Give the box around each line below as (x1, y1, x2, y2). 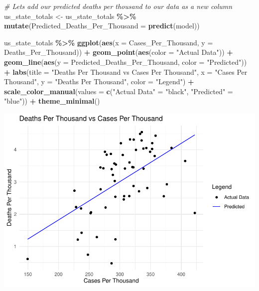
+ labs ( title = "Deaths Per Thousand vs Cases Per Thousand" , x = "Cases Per (4, 66, 248, 77)
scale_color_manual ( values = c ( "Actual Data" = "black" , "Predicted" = (4, 86, 233, 96)
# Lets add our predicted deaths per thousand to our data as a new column (4, 1, 233, 11)
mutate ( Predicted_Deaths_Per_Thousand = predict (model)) (4, 20, 200, 31)
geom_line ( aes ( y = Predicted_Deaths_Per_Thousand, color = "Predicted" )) (4, 56, 247, 67)
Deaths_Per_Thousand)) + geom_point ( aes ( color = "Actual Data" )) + (4, 47, 233, 57)
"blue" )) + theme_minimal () (4, 96, 100, 106)
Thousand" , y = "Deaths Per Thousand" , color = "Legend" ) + (4, 76, 194, 87)
